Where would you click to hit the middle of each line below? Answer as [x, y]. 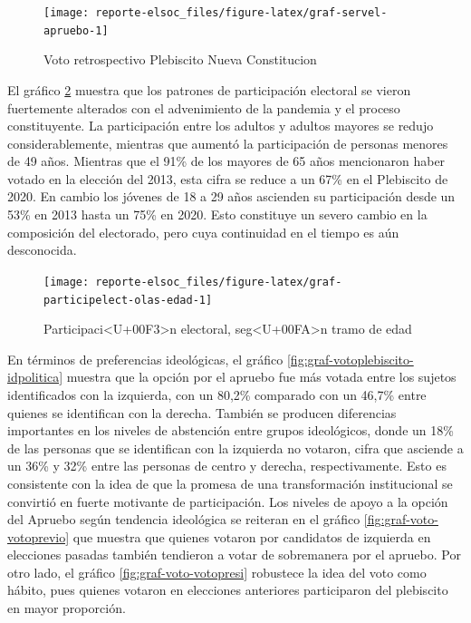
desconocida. [42, 250]
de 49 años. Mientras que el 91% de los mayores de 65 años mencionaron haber [226, 161]
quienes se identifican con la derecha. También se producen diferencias [202, 412]
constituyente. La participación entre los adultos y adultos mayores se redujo [221, 126]
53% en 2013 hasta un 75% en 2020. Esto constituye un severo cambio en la [217, 214]
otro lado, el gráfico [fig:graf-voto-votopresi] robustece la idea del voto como [217, 572]
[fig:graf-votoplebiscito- [350, 359]
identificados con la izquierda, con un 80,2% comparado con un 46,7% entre [217, 394]
